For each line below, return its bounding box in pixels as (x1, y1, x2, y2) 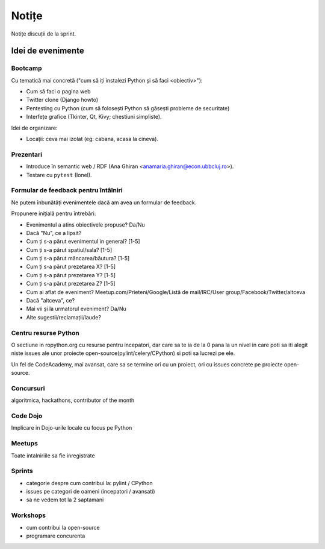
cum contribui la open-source (26, 524, 100, 531)
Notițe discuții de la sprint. (11, 30, 76, 37)
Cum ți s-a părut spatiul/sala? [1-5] (26, 246, 113, 253)
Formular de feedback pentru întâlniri (11, 186, 123, 195)
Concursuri (11, 384, 45, 392)
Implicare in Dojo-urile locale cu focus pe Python (11, 424, 132, 431)
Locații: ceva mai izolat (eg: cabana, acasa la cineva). (26, 136, 159, 143)
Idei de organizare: (11, 124, 58, 131)
